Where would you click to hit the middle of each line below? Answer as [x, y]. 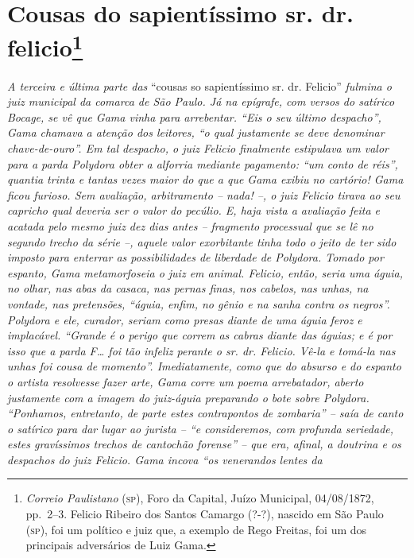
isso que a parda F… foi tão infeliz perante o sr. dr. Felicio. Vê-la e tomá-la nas [201, 350]
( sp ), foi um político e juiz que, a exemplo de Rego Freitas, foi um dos [196, 529]
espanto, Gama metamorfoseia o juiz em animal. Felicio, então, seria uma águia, [205, 272]
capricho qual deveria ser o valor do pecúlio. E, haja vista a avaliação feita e [193, 210]
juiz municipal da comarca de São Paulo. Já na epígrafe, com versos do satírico [201, 101]
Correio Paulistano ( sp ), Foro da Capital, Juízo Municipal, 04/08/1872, [200, 498]
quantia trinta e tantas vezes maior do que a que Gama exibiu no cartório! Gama [205, 179]
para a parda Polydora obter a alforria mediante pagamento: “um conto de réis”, [203, 163]
